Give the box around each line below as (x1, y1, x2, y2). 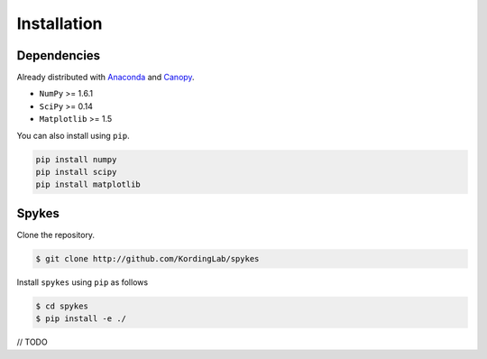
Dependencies (16, 48, 101, 63)
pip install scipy (35, 167, 117, 177)
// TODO (16, 336, 49, 347)
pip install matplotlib (35, 179, 142, 189)
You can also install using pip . (16, 130, 130, 141)
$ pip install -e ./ (35, 314, 126, 324)
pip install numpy (35, 154, 117, 164)
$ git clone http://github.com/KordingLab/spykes (35, 253, 260, 263)
